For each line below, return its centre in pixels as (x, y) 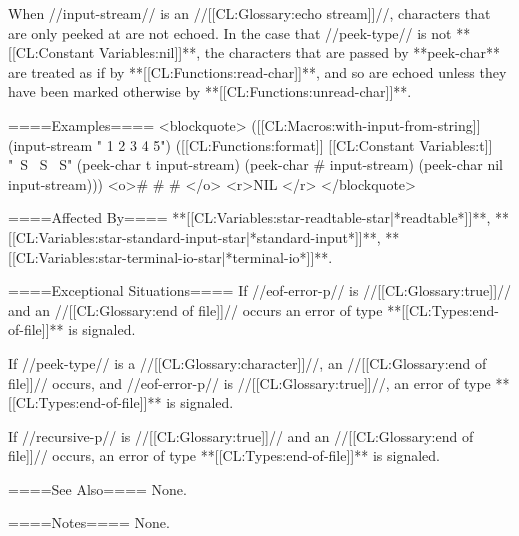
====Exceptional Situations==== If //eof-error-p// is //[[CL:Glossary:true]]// (260, 290)
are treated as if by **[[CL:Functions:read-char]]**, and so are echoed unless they (257, 71)
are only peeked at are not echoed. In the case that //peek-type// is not (230, 32)
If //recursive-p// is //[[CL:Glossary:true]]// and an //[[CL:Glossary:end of (241, 435)
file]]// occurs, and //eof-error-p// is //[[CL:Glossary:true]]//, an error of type (249, 382)
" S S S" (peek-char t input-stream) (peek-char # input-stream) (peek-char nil (255, 164)
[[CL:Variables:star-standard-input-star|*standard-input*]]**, (194, 236)
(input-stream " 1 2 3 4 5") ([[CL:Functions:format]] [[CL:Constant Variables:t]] (250, 144)
